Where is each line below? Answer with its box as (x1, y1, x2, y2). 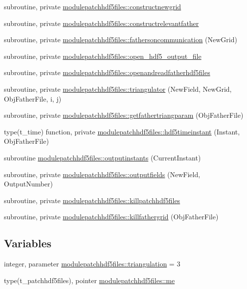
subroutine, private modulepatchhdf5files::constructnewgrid (4, 1, 181, 11)
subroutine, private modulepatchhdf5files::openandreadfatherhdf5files (4, 67, 210, 78)
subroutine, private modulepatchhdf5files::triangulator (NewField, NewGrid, (4, 83, 232, 94)
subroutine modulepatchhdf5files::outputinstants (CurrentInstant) (4, 152, 201, 162)
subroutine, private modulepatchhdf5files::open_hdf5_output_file (4, 51, 202, 61)
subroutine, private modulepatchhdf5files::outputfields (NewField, (4, 169, 201, 179)
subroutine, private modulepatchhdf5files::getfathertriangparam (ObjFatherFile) (4, 110, 244, 120)
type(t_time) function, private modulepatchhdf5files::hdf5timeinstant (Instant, (4, 126, 240, 136)
